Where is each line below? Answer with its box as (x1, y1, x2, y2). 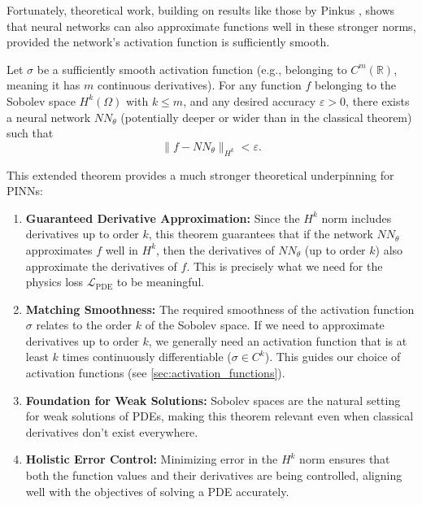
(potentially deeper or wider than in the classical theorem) (120, 108, 412, 125)
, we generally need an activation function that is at (148, 332, 407, 349)
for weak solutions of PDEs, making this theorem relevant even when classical (25, 407, 414, 424)
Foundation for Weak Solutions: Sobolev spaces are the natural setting (25, 391, 401, 408)
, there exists (346, 92, 410, 109)
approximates (25, 241, 93, 258)
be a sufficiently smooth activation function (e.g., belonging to (37, 60, 347, 77)
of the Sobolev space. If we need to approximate (145, 316, 385, 333)
